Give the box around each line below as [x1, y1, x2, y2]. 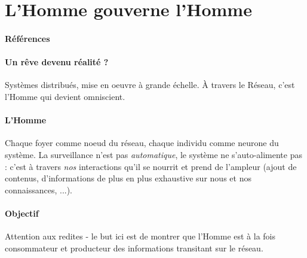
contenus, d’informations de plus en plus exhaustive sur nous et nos [5, 172, 251, 184]
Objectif [5, 207, 39, 219]
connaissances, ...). [5, 183, 73, 196]
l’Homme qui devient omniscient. [5, 90, 125, 102]
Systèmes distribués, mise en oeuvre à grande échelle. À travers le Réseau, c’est [5, 78, 295, 91]
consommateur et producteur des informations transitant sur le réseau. [5, 241, 263, 254]
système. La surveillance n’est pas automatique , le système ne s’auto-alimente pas [5, 148, 302, 160]
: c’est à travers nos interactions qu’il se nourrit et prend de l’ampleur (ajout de [5, 160, 297, 172]
